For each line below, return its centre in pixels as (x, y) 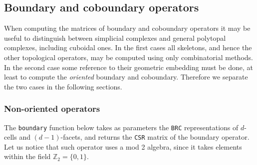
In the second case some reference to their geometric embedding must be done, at (128, 67)
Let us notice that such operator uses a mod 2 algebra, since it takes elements (123, 146)
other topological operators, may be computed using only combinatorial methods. (128, 57)
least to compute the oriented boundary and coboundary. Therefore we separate (126, 77)
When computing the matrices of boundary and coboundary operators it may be (127, 28)
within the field (27, 156)
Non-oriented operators (52, 109)
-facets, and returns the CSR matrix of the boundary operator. (155, 137)
